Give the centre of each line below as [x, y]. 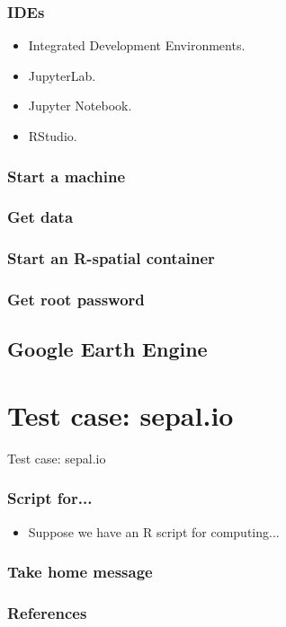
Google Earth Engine [107, 349]
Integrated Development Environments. [137, 45]
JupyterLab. [62, 75]
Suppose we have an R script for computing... [154, 531]
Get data [40, 217]
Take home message [80, 572]
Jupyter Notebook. [80, 106]
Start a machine [67, 176]
